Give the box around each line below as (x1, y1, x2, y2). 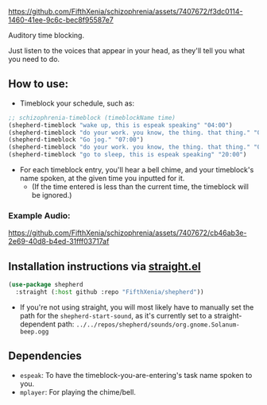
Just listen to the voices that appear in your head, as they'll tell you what (8, 46, 245, 55)
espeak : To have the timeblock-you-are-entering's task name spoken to (19, 370, 253, 380)
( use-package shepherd (8, 281, 83, 289)
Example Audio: (8, 210, 71, 221)
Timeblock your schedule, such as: (19, 98, 135, 108)
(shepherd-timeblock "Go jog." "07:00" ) (8, 136, 145, 144)
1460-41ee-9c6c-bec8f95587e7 (8, 15, 114, 25)
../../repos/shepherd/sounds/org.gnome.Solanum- (75, 321, 240, 329)
